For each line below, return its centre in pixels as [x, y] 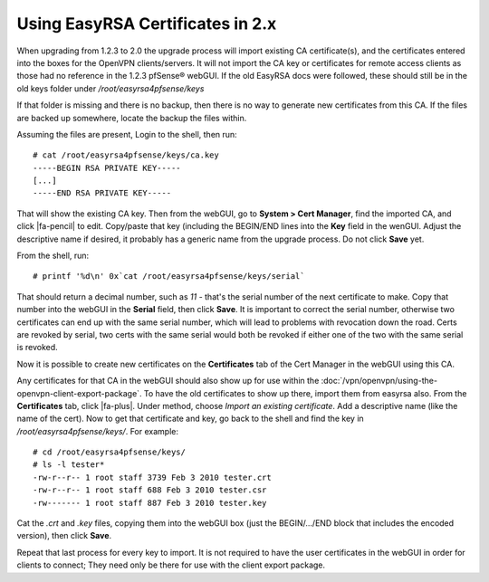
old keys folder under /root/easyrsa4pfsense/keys [110, 88]
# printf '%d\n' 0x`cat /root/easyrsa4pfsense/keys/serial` [169, 277]
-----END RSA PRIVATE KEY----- [102, 193]
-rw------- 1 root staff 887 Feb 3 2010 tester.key [150, 503]
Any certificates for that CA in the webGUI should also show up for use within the [168, 381]
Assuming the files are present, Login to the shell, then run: [127, 134]
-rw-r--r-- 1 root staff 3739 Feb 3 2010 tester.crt [152, 477]
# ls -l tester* [69, 465]
